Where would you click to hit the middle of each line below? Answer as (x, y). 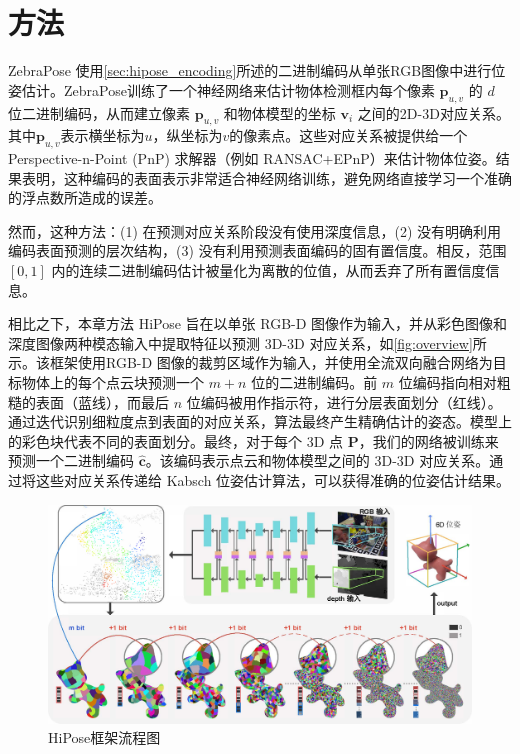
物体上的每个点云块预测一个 (112, 382)
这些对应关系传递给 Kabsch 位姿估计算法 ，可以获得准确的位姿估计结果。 (273, 480)
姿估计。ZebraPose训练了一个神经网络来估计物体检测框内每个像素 (221, 89)
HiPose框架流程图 (104, 737)
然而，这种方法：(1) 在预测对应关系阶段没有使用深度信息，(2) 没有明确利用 (255, 230)
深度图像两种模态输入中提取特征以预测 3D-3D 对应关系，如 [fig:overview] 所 (247, 342)
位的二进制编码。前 (314, 382)
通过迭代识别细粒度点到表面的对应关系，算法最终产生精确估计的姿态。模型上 (260, 421)
